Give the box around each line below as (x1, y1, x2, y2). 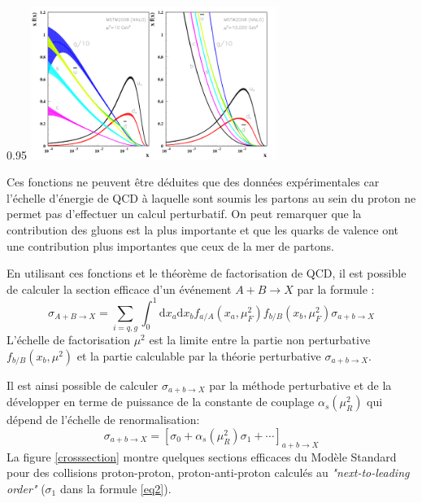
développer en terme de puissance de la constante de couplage (7, 393, 315, 410)
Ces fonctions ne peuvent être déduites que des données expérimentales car (7, 173, 380, 190)
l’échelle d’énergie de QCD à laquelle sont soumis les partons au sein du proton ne (7, 189, 416, 206)
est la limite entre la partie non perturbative (149, 331, 371, 348)
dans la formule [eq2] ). (59, 479, 172, 496)
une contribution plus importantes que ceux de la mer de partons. (7, 237, 334, 254)
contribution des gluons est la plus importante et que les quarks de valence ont (7, 221, 399, 238)
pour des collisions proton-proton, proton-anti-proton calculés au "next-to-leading (7, 464, 410, 481)
